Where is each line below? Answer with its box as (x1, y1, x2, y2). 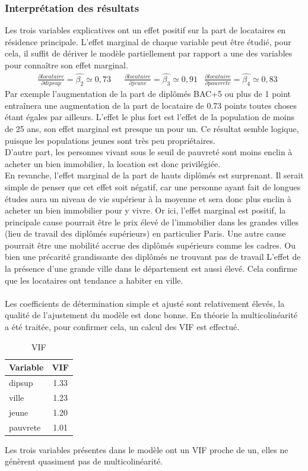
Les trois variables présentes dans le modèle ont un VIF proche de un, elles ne (5, 443, 288, 456)
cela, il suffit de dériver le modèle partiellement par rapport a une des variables (5, 47, 293, 59)
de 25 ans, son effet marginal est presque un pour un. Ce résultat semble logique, (5, 122, 299, 134)
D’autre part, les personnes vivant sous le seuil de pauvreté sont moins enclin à (5, 146, 293, 158)
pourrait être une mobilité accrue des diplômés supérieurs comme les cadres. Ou (5, 238, 296, 251)
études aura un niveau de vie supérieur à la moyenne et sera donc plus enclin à (5, 192, 292, 205)
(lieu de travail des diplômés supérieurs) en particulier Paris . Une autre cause (5, 227, 286, 240)
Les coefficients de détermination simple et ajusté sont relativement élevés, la (5, 297, 285, 309)
